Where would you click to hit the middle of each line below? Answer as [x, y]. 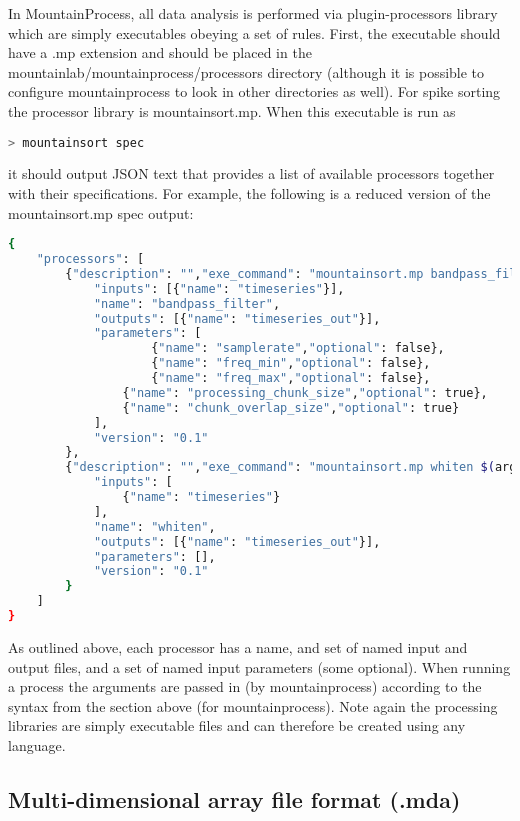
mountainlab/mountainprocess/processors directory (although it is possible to [246, 71]
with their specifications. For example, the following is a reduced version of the [249, 193]
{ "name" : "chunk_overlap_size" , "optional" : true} [291, 407]
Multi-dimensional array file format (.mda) [234, 798]
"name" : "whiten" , [154, 526]
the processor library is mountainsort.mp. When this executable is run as [232, 110]
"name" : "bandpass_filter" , [187, 303]
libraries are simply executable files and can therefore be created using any [237, 725]
